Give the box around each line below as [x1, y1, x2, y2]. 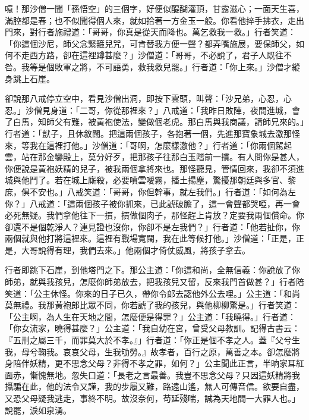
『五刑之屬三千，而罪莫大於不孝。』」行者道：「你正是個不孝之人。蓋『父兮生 [5, 334, 300, 346]
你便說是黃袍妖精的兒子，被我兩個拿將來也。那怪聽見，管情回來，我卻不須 [5, 162, 296, 174]
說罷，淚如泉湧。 [5, 403, 71, 416]
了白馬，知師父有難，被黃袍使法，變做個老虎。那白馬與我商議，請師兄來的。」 [5, 115, 304, 128]
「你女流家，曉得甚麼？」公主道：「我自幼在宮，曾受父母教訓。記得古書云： [5, 322, 300, 334]
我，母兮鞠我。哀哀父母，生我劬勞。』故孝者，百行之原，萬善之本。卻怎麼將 [5, 345, 300, 358]
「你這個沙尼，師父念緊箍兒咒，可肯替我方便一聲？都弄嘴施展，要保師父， [5, 37, 296, 49]
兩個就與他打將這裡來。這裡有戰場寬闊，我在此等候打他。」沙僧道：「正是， [5, 232, 296, 245]
